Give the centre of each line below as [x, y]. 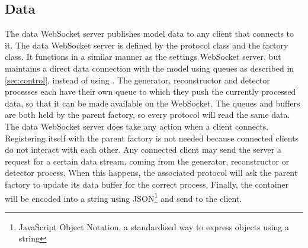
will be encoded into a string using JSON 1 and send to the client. [123, 197]
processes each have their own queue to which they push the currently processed [150, 91]
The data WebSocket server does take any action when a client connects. [137, 126]
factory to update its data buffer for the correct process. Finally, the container [147, 184]
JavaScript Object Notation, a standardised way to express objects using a [154, 226]
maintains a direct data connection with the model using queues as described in [150, 68]
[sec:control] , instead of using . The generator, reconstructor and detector [137, 80]
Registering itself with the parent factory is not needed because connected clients [152, 138]
